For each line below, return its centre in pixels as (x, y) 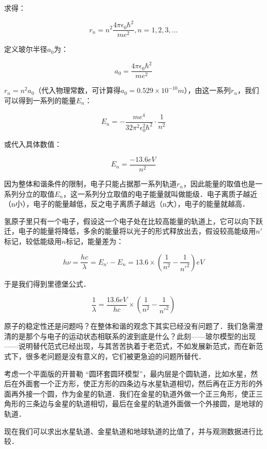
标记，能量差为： (95, 241)
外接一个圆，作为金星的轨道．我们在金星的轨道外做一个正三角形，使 (133, 393)
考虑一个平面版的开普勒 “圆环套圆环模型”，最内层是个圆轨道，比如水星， (127, 373)
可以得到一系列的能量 (40, 100)
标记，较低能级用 (33, 241)
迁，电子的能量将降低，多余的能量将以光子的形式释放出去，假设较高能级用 (130, 231)
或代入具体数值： (33, 144)
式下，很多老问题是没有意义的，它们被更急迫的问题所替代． (105, 356)
